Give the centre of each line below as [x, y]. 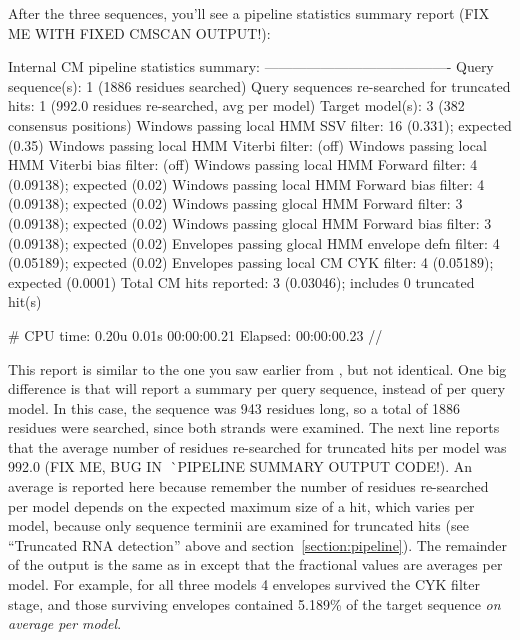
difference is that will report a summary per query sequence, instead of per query [257, 388]
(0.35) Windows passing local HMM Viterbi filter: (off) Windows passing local [247, 144]
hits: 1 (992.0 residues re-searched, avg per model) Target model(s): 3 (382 [236, 105]
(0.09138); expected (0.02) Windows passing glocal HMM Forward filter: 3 [235, 203]
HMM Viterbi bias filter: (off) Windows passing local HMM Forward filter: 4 [243, 164]
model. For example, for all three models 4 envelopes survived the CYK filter [244, 584]
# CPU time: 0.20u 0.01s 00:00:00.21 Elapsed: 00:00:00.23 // [195, 334]
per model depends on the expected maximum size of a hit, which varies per [241, 505]
